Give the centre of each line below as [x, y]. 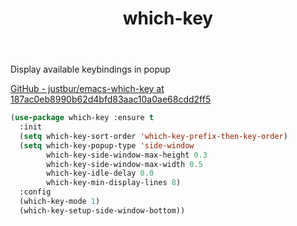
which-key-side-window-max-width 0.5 [124, 164]
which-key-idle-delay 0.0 [100, 173]
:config [35, 192]
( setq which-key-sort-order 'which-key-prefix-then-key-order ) [153, 136]
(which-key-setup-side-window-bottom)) [102, 210]
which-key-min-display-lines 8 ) [114, 183]
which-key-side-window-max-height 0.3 [127, 155]
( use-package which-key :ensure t [82, 118]
